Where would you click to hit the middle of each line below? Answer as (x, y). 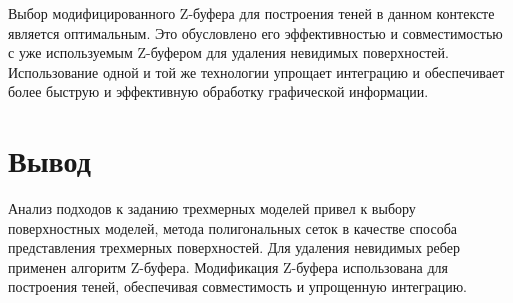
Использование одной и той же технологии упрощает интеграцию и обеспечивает (256, 71)
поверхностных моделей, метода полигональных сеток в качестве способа (233, 227)
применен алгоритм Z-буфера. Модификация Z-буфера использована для (228, 266)
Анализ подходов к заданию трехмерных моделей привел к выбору (212, 208)
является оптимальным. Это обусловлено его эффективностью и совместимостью (255, 32)
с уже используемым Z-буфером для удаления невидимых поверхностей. (228, 52)
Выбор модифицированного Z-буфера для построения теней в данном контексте (251, 13)
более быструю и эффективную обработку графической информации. (218, 91)
